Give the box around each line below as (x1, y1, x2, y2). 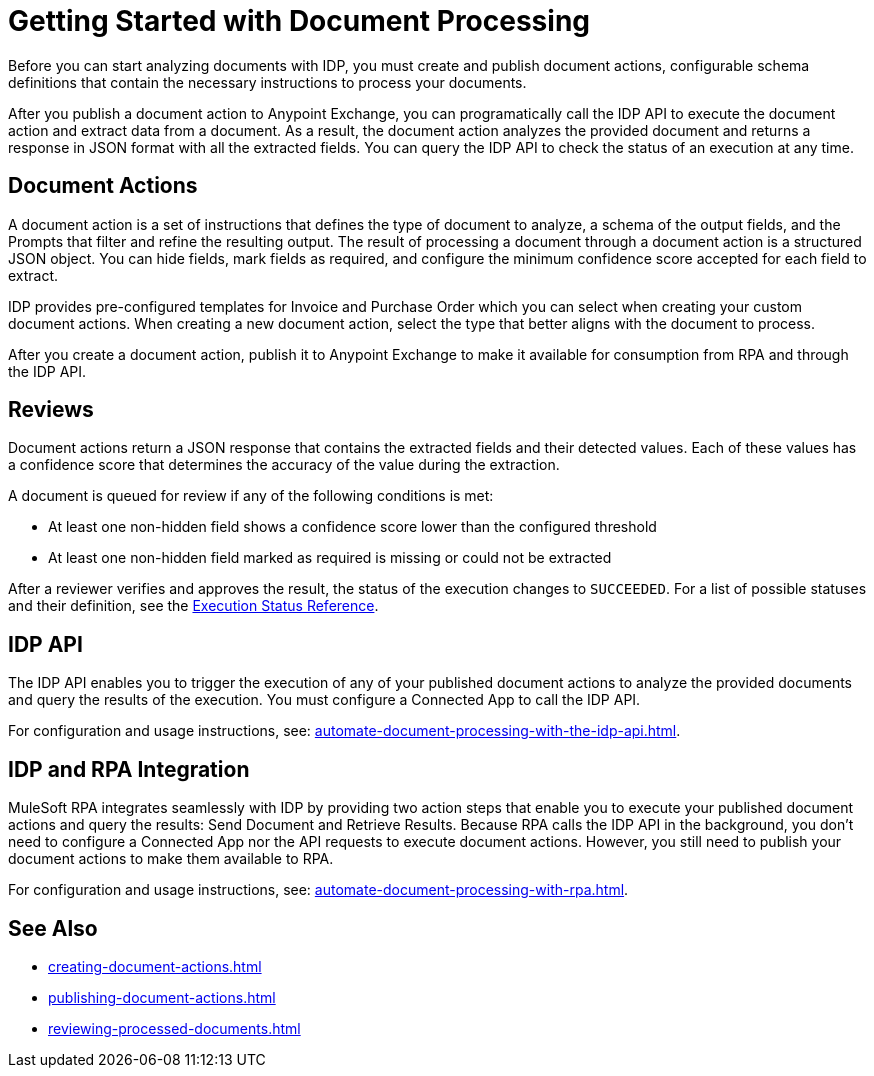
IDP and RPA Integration (8, 756, 250, 782)
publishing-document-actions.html (48, 988, 276, 1006)
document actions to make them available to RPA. (8, 850, 334, 868)
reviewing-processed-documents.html (48, 1019, 301, 1037)
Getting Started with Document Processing (8, 4, 590, 38)
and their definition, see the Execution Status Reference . (8, 597, 379, 615)
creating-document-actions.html (48, 957, 262, 975)
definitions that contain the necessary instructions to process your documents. (8, 73, 527, 91)
